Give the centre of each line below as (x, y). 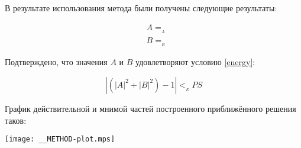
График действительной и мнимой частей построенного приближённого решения (150, 108)
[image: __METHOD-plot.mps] (60, 139)
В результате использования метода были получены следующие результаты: (141, 8)
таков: (16, 120)
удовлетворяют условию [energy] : (195, 62)
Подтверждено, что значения (56, 62)
